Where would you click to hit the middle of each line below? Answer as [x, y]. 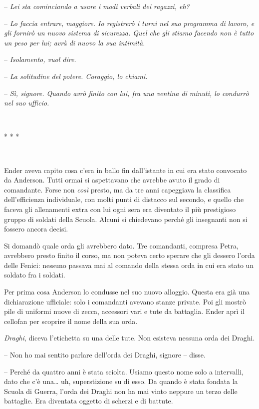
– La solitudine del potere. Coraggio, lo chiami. [76, 76]
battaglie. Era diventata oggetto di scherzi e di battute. [89, 401]
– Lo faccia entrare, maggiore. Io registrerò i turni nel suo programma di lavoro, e [129, 23]
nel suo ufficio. [27, 103]
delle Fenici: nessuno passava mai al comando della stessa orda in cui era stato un [129, 265]
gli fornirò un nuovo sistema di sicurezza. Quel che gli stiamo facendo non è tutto [129, 33]
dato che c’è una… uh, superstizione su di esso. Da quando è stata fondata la [121, 381]
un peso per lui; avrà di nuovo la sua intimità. [75, 42]
